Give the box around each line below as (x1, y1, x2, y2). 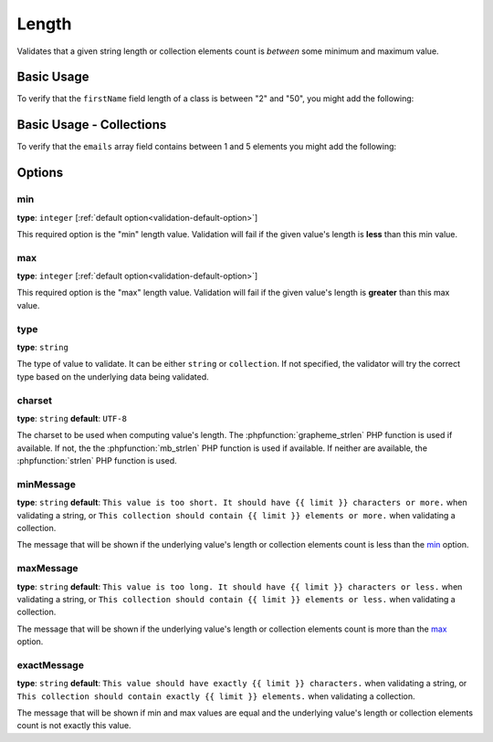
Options (16, 165, 64, 181)
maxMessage (16, 562, 79, 575)
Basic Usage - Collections (16, 117, 167, 132)
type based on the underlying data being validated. (16, 371, 209, 382)
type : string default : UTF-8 (16, 413, 128, 423)
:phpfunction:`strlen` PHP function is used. (16, 455, 177, 466)
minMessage (16, 477, 77, 490)
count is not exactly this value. (16, 720, 131, 731)
